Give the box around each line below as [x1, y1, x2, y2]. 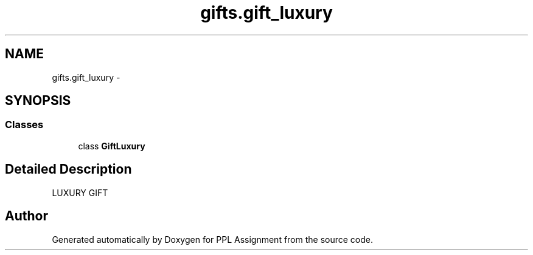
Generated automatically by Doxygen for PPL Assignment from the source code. [52, 234, 374, 245]
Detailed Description [5, 161, 132, 177]
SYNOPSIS [5, 93, 71, 109]
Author [5, 208, 48, 224]
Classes [5, 118, 44, 131]
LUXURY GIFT [52, 187, 108, 198]
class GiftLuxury [78, 140, 145, 151]
